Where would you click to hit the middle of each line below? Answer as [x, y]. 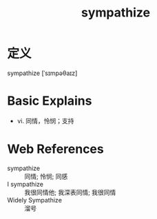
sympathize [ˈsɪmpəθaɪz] [42, 73]
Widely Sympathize [34, 200]
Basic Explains [50, 101]
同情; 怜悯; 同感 [46, 176]
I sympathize [25, 184]
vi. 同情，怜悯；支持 [45, 121]
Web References [56, 149]
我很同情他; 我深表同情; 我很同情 [70, 192]
